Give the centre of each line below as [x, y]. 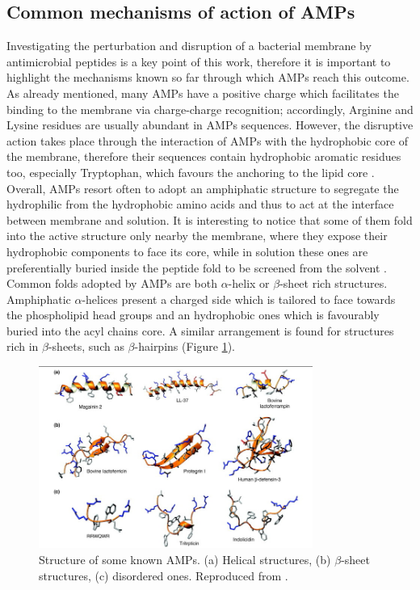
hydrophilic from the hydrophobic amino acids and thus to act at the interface [200, 204]
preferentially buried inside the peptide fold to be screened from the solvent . [197, 267]
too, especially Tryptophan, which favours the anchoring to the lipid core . [191, 172]
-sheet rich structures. [334, 283]
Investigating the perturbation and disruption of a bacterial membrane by [189, 46]
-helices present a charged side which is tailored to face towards [239, 299]
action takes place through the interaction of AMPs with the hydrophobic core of [208, 140]
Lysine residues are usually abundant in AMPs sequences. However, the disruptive [210, 125]
